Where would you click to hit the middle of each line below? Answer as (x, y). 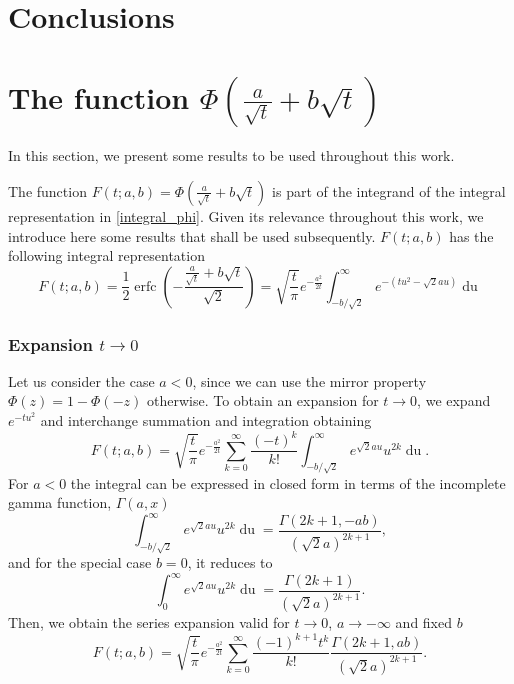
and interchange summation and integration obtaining (206, 420)
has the (471, 235)
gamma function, (60, 502)
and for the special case (80, 562)
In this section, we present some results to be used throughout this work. (231, 155)
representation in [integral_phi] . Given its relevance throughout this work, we (246, 215)
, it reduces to (230, 562)
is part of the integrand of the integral (389, 190)
